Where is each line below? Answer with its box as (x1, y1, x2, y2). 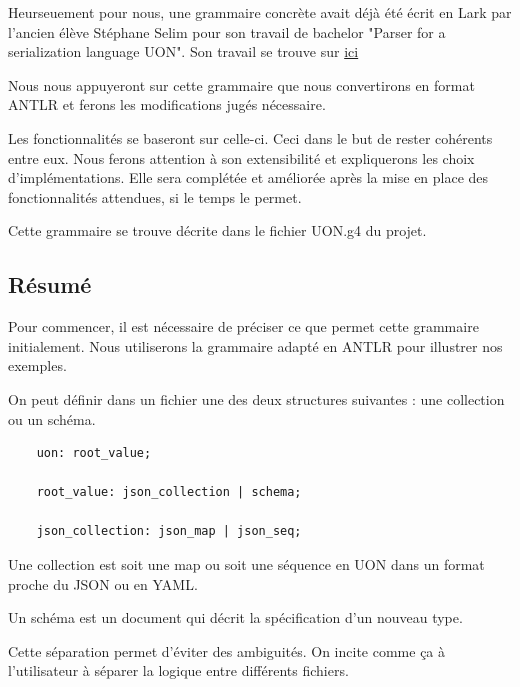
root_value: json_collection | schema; (36, 485, 302, 500)
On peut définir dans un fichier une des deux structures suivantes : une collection (8, 388, 505, 409)
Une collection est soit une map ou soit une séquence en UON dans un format (8, 554, 485, 575)
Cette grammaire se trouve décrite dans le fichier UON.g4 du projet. (8, 220, 427, 241)
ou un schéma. (8, 408, 96, 429)
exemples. (8, 355, 67, 376)
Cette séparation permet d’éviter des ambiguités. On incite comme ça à (8, 640, 446, 661)
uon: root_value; (36, 446, 152, 461)
